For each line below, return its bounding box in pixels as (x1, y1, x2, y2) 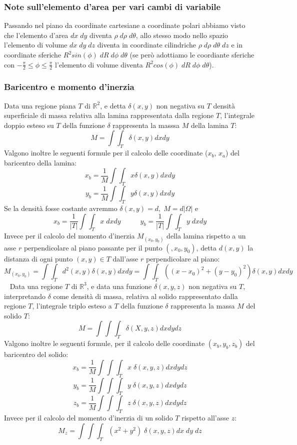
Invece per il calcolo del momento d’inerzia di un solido (4, 412, 173, 423)
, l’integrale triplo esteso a (32, 300, 112, 311)
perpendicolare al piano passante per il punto (23, 242, 162, 252)
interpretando (4, 290, 45, 301)
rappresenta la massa (170, 300, 235, 311)
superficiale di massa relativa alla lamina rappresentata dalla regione (4, 110, 214, 120)
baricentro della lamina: (4, 157, 77, 167)
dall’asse (112, 253, 138, 263)
